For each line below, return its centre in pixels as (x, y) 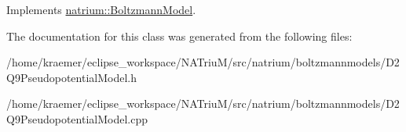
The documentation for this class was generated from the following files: (179, 36)
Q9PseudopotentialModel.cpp (77, 118)
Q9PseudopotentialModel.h (71, 77)
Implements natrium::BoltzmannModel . (101, 9)
